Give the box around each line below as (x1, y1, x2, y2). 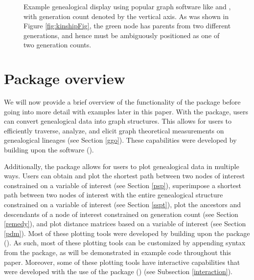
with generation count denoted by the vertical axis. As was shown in (23, 11, 229, 21)
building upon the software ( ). (4, 145, 94, 155)
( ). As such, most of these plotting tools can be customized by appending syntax (4, 237, 246, 248)
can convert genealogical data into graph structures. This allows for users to (4, 116, 232, 126)
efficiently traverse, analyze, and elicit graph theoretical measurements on (4, 125, 224, 135)
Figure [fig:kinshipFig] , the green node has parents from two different (23, 21, 231, 31)
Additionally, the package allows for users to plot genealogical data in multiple (4, 161, 239, 171)
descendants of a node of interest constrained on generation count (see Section (4, 209, 238, 219)
